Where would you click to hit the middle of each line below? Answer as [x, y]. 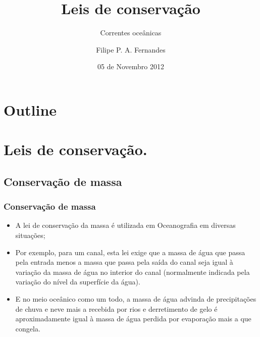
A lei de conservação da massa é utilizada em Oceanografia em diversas [125, 225]
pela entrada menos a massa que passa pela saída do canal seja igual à [124, 262]
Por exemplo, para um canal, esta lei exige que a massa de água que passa [130, 252]
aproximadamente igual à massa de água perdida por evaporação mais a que [133, 319]
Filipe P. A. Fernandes [131, 49]
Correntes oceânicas [131, 33]
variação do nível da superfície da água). [78, 282]
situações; [30, 235]
